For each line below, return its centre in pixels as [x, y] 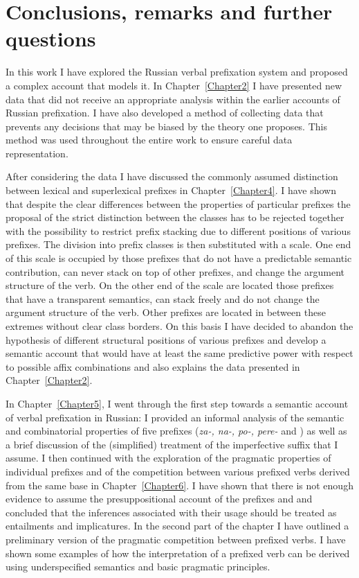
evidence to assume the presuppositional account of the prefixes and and [159, 499]
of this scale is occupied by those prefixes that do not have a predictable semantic [179, 258]
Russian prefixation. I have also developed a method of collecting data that [165, 113]
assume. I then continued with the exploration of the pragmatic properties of [168, 458]
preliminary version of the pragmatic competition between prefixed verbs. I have [176, 539]
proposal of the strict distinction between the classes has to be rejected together [175, 217]
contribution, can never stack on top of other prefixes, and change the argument [175, 271]
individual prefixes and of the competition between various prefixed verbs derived [178, 471]
